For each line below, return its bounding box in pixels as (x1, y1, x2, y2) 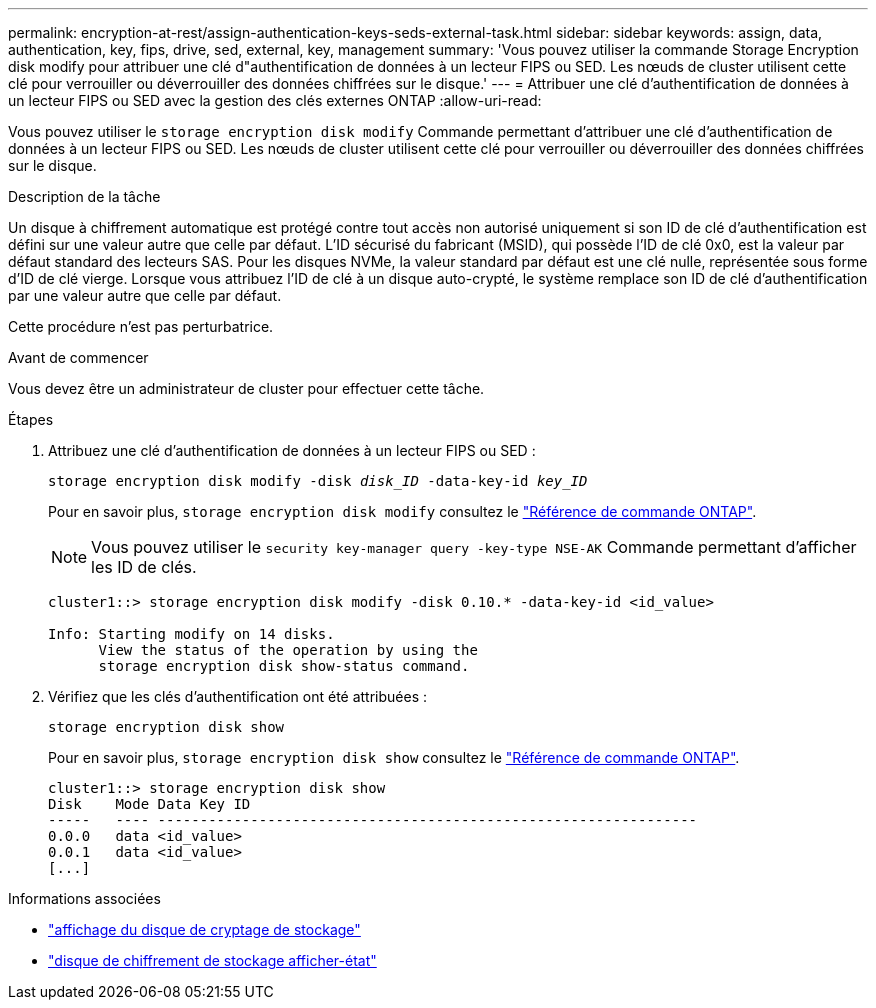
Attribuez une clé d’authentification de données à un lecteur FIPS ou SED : (48, 442, 536, 459)
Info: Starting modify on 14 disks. (48, 626, 335, 642)
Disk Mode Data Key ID (48, 796, 251, 812)
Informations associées (8, 890, 161, 907)
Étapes (8, 411, 54, 428)
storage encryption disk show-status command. (98, 658, 470, 674)
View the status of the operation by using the (98, 642, 478, 658)
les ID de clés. (91, 557, 197, 577)
